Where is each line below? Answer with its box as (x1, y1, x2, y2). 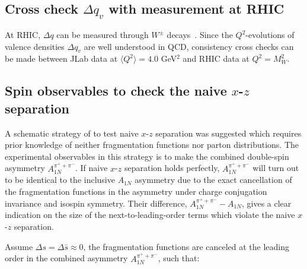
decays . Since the (167, 29, 233, 40)
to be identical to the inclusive (5, 173, 115, 186)
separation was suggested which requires (155, 126, 302, 139)
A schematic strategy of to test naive (5, 126, 139, 139)
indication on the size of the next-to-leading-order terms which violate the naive (5, 208, 295, 221)
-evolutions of (245, 29, 295, 40)
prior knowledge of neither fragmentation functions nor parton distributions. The (5, 138, 299, 151)
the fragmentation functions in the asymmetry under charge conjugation (5, 185, 267, 197)
